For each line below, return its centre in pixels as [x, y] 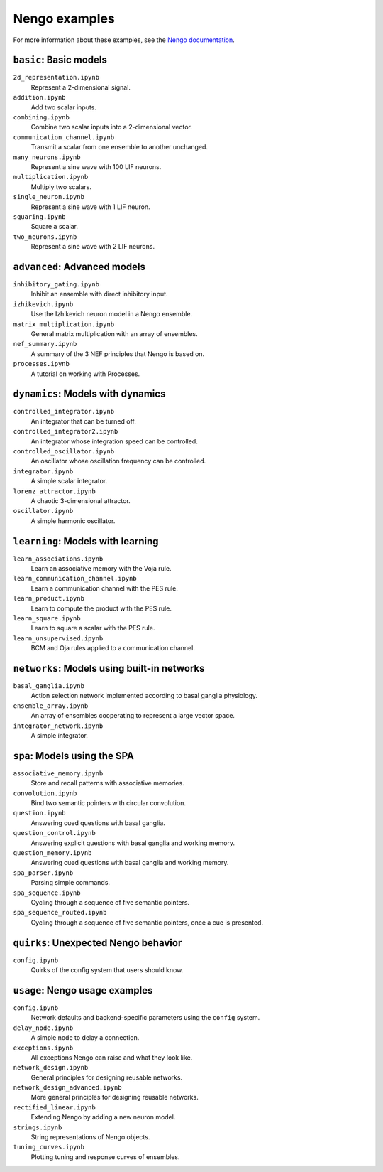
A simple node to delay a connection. [85, 1038]
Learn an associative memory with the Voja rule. [101, 569]
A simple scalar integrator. [69, 481]
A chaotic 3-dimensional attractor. [81, 500]
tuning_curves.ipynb [49, 1147]
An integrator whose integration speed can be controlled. [114, 441]
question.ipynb [40, 813]
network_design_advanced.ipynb [67, 1088]
